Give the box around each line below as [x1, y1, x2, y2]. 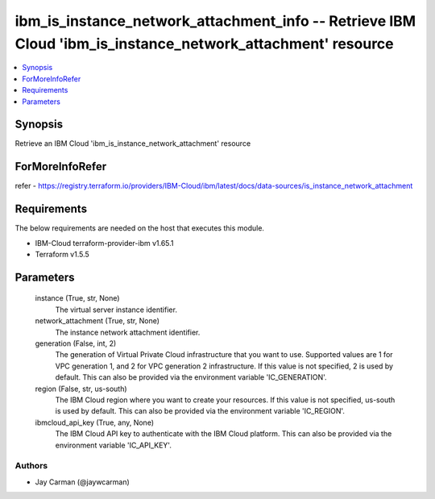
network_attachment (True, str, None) [35, 316, 160, 326]
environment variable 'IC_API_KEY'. [55, 440, 172, 450]
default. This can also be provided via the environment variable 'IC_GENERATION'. [55, 372, 327, 382]
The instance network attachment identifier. [55, 327, 201, 337]
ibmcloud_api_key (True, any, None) [35, 418, 155, 427]
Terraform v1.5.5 [35, 250, 90, 260]
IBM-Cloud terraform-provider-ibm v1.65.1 [35, 238, 174, 247]
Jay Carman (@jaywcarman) [35, 476, 130, 487]
